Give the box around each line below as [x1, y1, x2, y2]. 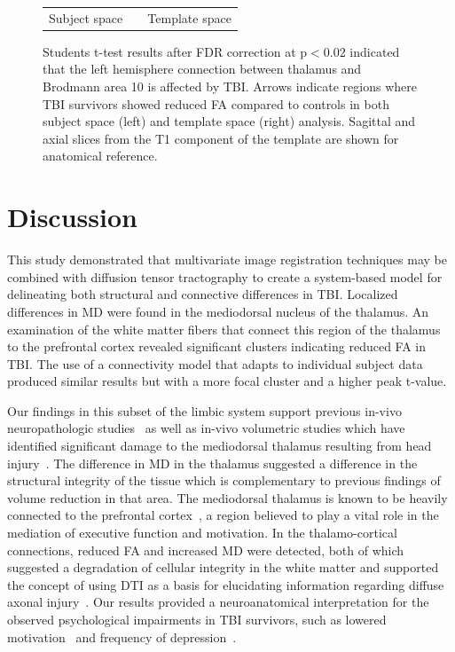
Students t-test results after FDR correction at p [43, 42, 308, 60]
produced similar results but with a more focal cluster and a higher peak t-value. [7, 372, 447, 390]
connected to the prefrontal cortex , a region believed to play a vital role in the [7, 506, 439, 524]
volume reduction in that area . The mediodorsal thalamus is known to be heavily [7, 488, 448, 507]
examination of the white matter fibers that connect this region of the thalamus [7, 319, 441, 338]
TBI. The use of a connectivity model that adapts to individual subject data [7, 354, 423, 373]
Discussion [7, 199, 137, 235]
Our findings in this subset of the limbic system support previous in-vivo [7, 401, 402, 420]
